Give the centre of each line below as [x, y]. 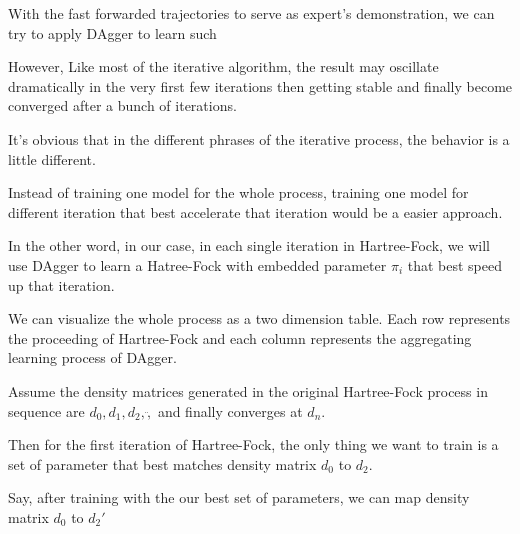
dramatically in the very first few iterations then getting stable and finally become [260, 85]
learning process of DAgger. [92, 357]
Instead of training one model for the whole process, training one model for [238, 192]
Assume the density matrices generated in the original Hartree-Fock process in [248, 390]
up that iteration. [61, 284]
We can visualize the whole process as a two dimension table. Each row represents [259, 318]
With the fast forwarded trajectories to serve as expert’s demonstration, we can [251, 13]
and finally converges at [230, 410]
